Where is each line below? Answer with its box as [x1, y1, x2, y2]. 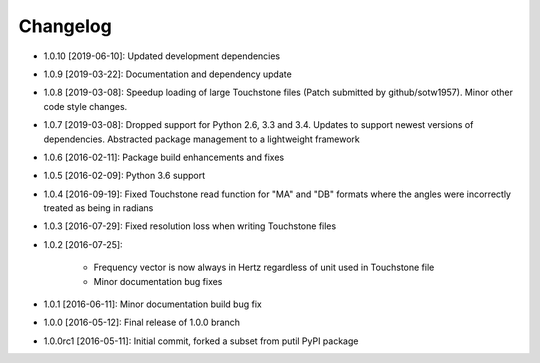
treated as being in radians [43, 202, 154, 214]
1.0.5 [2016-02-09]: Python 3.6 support [43, 170, 206, 182]
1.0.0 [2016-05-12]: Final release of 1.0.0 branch [43, 316, 240, 329]
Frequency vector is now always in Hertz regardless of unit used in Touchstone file [93, 261, 435, 274]
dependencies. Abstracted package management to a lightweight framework [43, 133, 360, 145]
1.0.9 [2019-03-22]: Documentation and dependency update [43, 68, 292, 80]
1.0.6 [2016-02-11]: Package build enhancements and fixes [43, 151, 285, 163]
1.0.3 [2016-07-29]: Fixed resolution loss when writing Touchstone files [43, 220, 337, 232]
